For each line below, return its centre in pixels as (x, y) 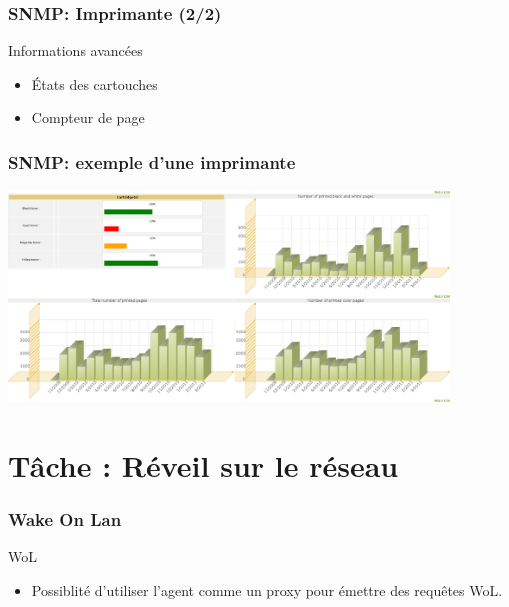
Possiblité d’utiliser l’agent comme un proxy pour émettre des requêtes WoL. (267, 590)
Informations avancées (75, 50)
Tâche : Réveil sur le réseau (203, 465)
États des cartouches (94, 83)
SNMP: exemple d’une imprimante (152, 161)
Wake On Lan (65, 519)
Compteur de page (88, 117)
